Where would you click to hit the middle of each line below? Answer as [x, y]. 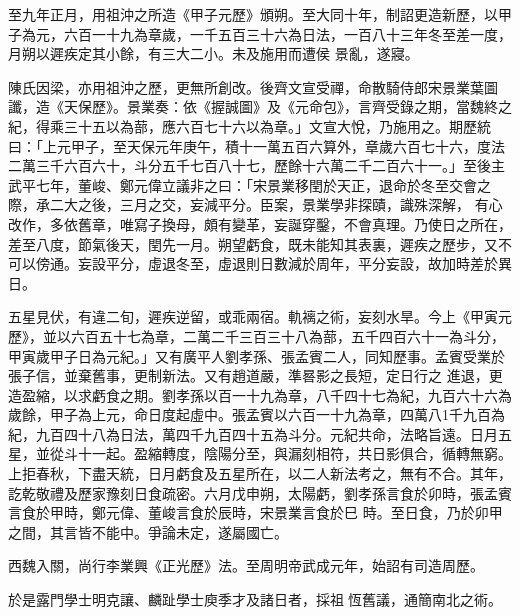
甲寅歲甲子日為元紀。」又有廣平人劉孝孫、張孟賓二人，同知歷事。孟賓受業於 [256, 355]
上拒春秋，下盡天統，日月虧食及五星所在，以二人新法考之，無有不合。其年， [260, 473]
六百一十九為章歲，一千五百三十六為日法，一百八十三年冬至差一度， [287, 33]
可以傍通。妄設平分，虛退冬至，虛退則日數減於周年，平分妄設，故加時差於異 [260, 263]
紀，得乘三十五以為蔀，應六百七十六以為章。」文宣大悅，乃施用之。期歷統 [249, 125]
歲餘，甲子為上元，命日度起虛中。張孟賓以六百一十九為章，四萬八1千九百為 [256, 414]
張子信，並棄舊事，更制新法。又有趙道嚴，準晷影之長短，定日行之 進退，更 [255, 375]
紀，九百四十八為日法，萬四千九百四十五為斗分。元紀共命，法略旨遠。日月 [253, 433]
